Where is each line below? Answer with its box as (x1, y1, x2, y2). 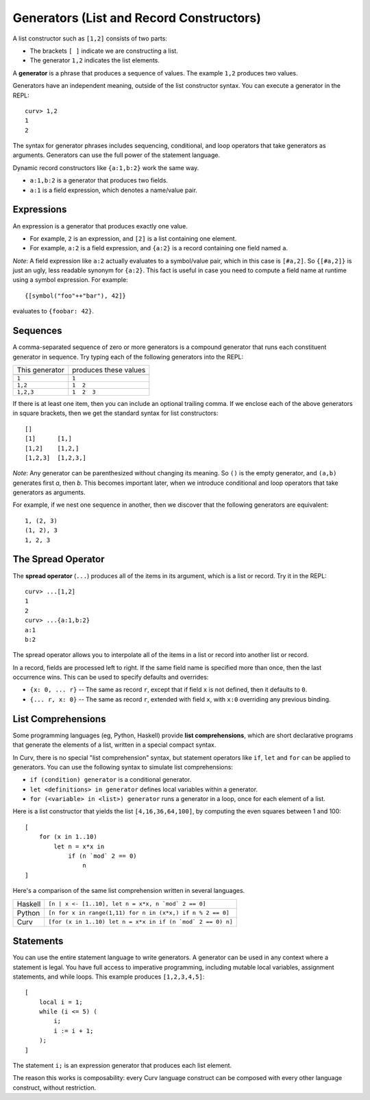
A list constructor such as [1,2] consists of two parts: (12, 34, 168, 43)
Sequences (12, 325, 62, 337)
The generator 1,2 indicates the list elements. (29, 56, 160, 64)
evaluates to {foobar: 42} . (12, 307, 94, 315)
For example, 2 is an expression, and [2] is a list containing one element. (29, 234, 237, 243)
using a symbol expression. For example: (12, 276, 128, 284)
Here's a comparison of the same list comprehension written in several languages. (12, 887, 245, 895)
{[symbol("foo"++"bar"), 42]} (25, 291, 127, 300)
